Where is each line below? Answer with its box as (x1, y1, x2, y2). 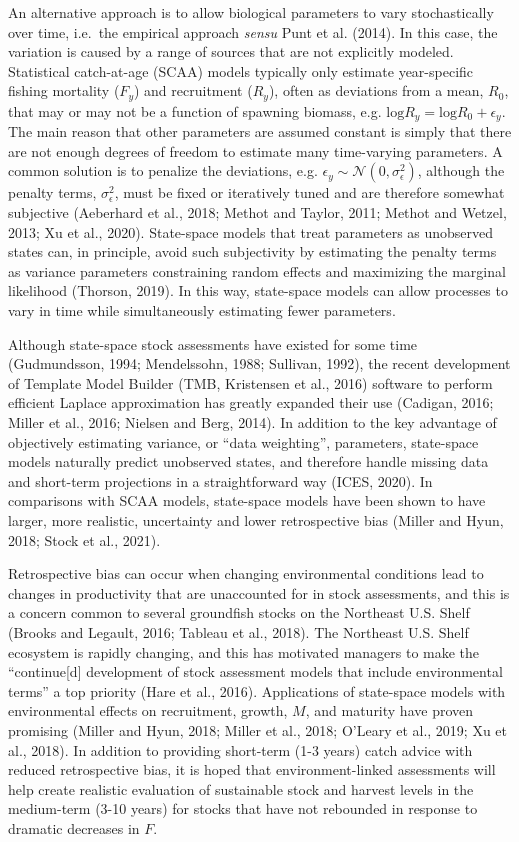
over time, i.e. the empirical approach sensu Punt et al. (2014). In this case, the (8, 21, 498, 42)
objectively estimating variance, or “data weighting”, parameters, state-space (8, 431, 479, 452)
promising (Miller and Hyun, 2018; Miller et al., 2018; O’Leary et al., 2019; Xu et (8, 719, 508, 740)
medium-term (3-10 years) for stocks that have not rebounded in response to (8, 798, 478, 819)
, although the (417, 160, 505, 181)
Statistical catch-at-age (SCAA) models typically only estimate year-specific (8, 60, 474, 81)
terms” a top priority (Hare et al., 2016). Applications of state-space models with (8, 680, 506, 701)
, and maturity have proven (305, 700, 474, 721)
